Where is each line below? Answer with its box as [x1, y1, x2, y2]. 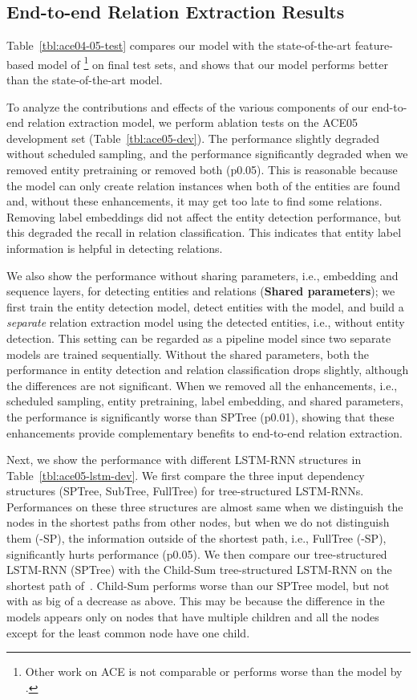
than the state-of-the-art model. [6, 71, 163, 88]
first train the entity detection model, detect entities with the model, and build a [6, 298, 404, 315]
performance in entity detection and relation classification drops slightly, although [6, 361, 409, 378]
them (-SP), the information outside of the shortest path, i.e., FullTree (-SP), [6, 530, 387, 547]
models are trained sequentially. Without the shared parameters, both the [6, 345, 370, 362]
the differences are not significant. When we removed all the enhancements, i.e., [6, 376, 398, 393]
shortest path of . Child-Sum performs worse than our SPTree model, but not [6, 576, 390, 593]
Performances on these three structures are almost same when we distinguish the [6, 498, 403, 515]
